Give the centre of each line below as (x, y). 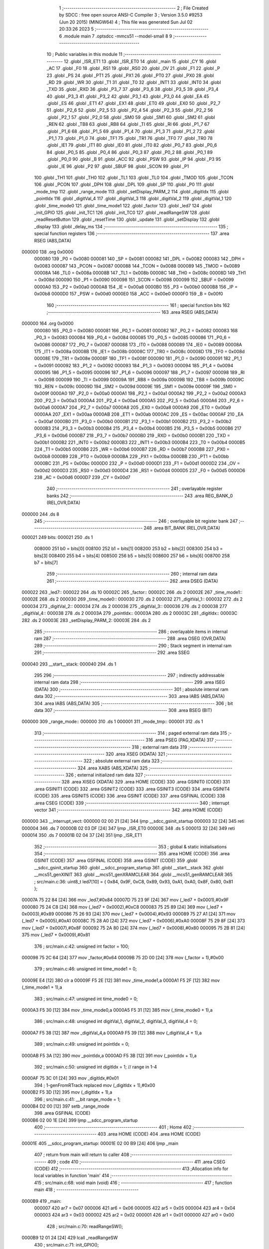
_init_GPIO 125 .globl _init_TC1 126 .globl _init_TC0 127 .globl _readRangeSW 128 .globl (122, 212)
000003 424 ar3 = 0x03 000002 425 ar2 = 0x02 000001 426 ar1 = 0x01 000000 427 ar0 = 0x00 (134, 1215)
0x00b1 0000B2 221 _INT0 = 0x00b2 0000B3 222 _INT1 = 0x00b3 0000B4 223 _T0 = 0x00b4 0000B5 (140, 443)
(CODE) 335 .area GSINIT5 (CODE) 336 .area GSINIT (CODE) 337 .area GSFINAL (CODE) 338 (130, 796)
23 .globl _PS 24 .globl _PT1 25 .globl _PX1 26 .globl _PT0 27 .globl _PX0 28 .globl (130, 75)
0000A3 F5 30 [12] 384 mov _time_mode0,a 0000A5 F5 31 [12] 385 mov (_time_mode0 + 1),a (117, 1010)
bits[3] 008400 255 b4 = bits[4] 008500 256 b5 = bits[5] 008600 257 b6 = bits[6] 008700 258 (132, 556)
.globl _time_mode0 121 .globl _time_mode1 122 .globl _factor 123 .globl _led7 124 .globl (123, 205)
